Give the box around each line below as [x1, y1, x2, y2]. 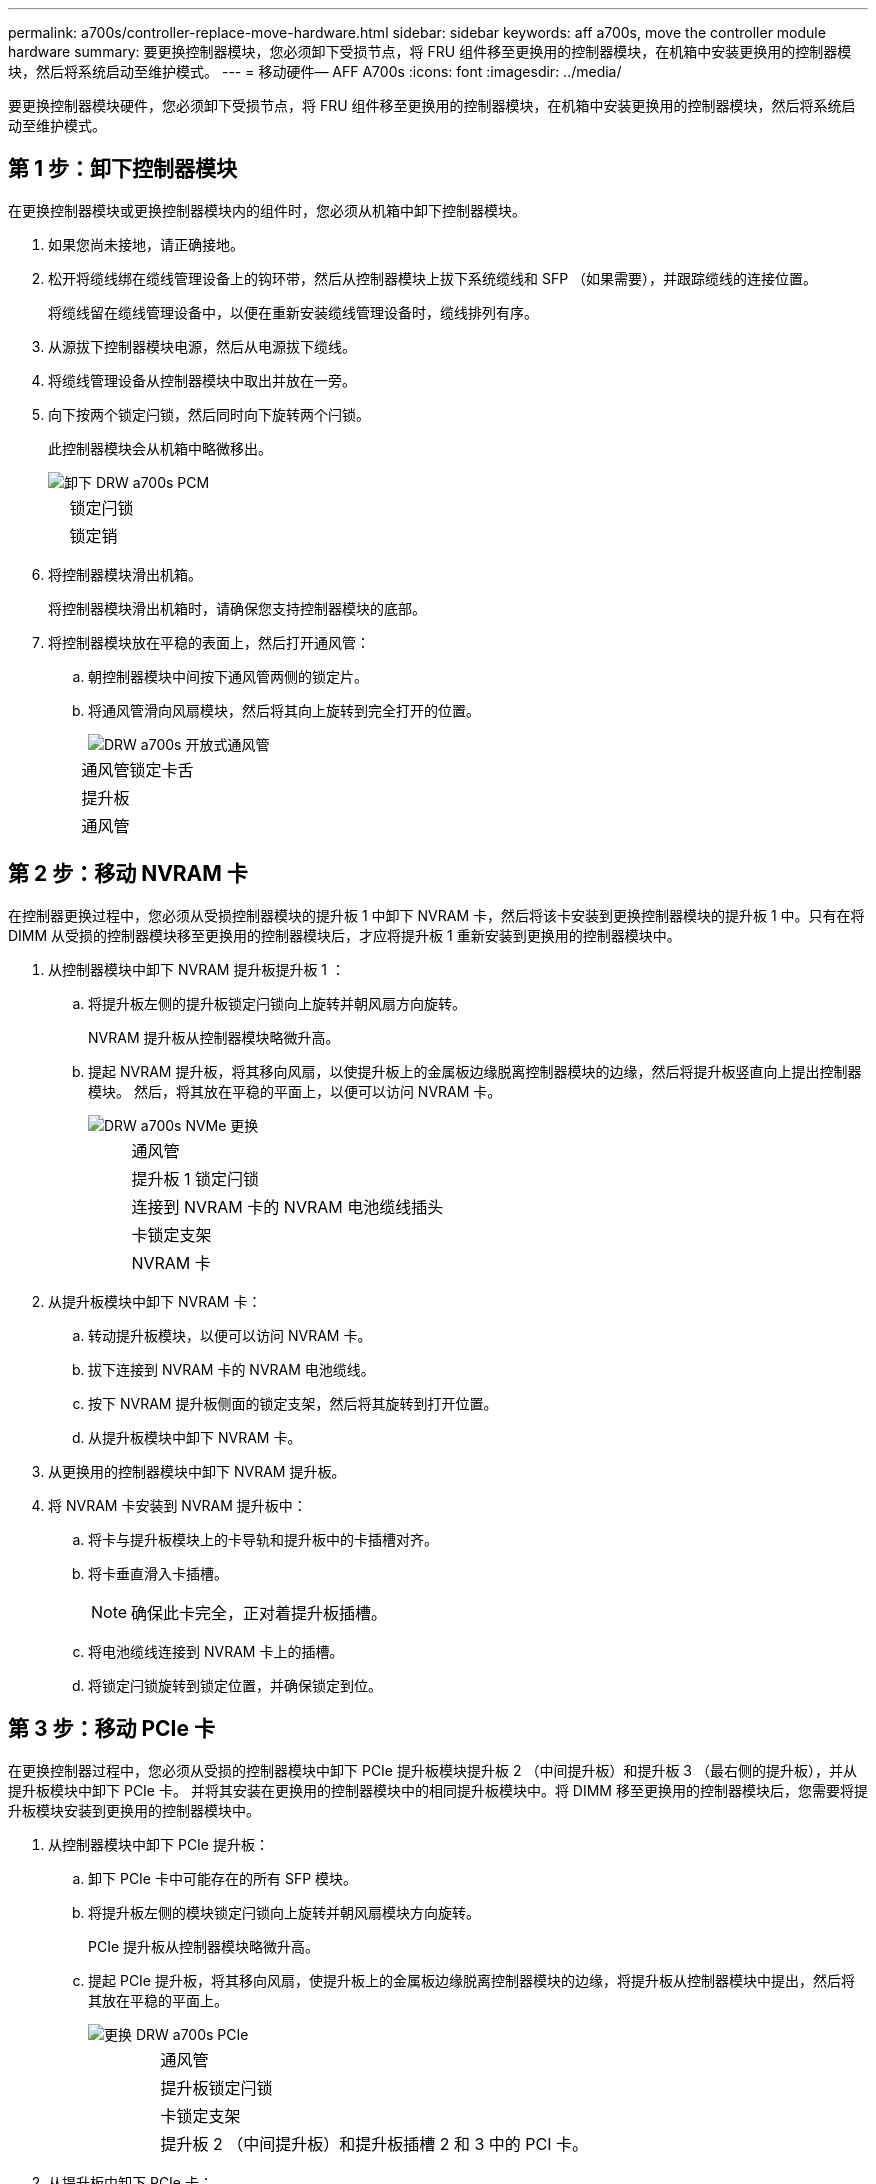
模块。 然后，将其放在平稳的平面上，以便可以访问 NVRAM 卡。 [88, 1082, 502, 1100]
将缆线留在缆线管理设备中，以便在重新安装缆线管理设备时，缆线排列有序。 [48, 303, 538, 321]
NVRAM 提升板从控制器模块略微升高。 [88, 1028, 340, 1046]
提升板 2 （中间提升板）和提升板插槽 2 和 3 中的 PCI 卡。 [160, 2133, 588, 2154]
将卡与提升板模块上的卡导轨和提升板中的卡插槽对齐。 [88, 1530, 438, 1548]
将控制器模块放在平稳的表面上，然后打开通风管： [48, 633, 370, 651]
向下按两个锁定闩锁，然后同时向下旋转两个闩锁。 [48, 405, 370, 423]
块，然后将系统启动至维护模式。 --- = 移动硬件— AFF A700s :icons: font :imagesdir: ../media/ [8, 63, 622, 80]
